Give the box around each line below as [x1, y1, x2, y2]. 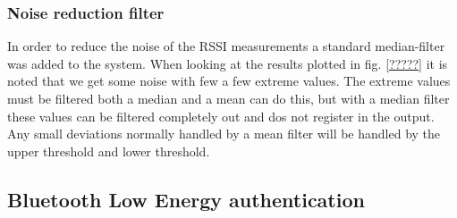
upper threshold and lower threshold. [7, 141, 210, 160]
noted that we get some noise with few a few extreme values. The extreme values [7, 71, 451, 90]
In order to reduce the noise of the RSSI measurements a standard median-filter [7, 37, 445, 55]
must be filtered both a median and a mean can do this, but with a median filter [7, 89, 450, 107]
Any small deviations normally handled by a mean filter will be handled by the [7, 124, 441, 143]
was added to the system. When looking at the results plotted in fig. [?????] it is [7, 54, 448, 72]
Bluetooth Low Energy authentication [7, 185, 365, 213]
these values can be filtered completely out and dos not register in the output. [7, 106, 435, 125]
